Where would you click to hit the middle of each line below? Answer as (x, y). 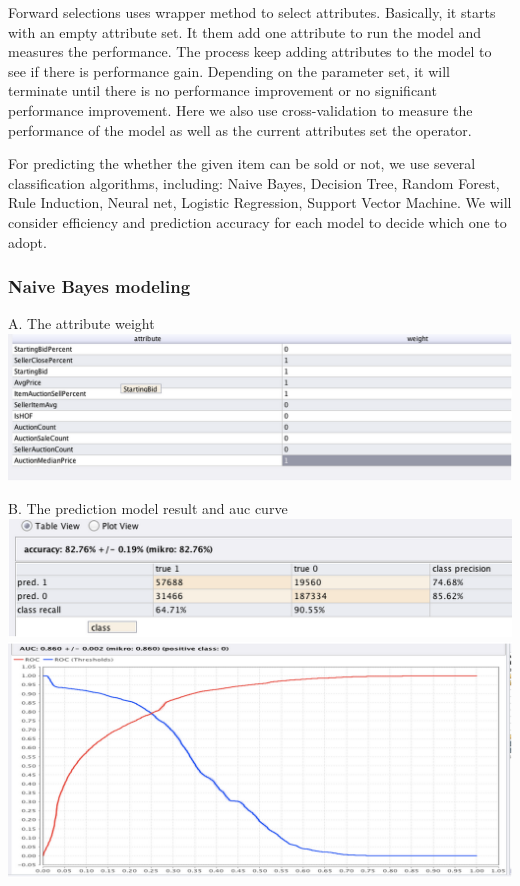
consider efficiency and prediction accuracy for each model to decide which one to (257, 221)
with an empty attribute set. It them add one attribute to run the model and (245, 31)
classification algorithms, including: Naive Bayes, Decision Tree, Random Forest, (254, 182)
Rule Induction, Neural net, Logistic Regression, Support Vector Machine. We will (260, 202)
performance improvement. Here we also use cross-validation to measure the (240, 109)
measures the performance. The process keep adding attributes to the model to (250, 51)
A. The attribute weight (81, 323)
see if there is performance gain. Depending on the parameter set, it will (229, 70)
